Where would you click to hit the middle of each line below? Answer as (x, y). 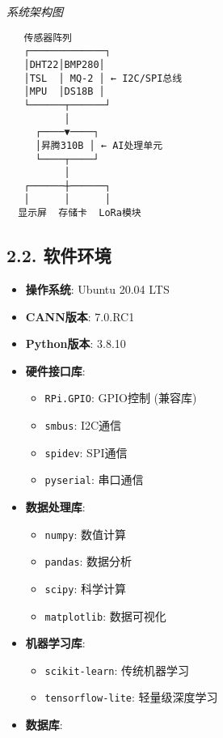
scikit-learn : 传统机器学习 (117, 670)
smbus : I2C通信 (83, 425)
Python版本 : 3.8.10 (76, 344)
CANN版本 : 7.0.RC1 (80, 316)
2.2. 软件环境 (59, 255)
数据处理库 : (55, 506)
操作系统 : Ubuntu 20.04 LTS (97, 288)
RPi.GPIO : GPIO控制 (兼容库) (121, 398)
